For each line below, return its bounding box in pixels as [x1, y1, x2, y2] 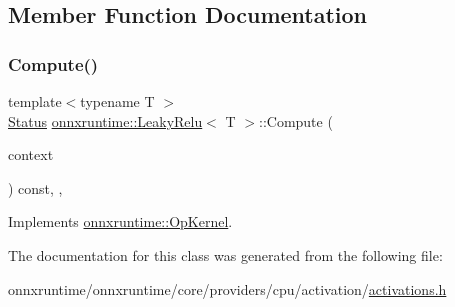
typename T [80, 91, 155, 111]
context [8, 144, 54, 165]
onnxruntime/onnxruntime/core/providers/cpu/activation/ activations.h [8, 278, 447, 299]
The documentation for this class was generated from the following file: [8, 244, 443, 265]
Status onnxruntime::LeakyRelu [8, 110, 203, 131]
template [8, 91, 62, 111]
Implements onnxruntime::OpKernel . [8, 211, 233, 232]
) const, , [8, 177, 63, 198]
